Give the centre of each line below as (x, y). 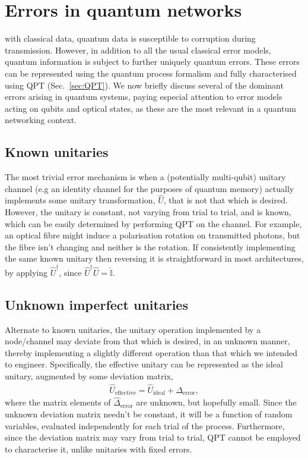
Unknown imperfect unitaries (96, 304)
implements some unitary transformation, (80, 200)
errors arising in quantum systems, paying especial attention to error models (144, 97)
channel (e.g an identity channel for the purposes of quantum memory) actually (150, 188)
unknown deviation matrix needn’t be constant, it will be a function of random (149, 414)
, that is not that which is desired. (226, 200)
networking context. (41, 120)
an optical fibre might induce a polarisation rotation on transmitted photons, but (153, 235)
